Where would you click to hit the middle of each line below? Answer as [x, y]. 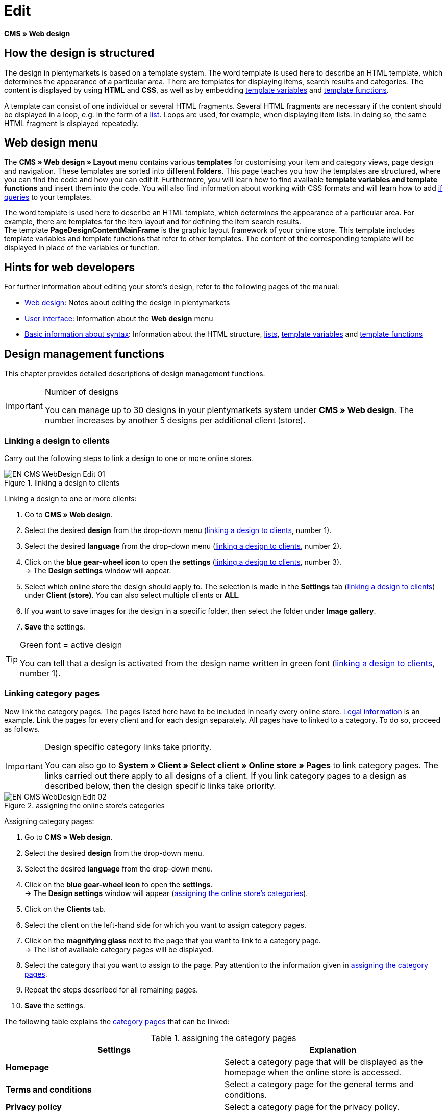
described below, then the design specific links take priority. [160, 785]
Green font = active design [71, 645]
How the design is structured [79, 53]
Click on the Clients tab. [65, 909]
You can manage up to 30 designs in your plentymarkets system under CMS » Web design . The [229, 410]
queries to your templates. [48, 197]
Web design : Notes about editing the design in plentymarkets [127, 303]
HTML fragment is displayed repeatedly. [71, 123]
